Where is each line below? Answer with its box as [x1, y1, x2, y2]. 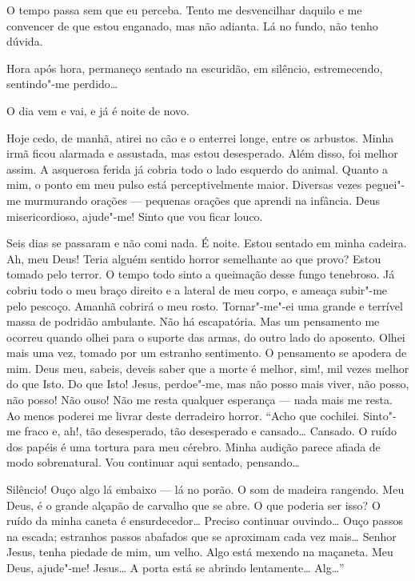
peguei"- [365, 176, 405, 193]
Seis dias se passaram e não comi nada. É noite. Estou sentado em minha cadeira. [6, 234, 407, 251]
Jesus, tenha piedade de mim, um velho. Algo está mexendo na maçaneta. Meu [6, 543, 393, 560]
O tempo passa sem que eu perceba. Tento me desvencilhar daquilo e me [6, 2, 362, 18]
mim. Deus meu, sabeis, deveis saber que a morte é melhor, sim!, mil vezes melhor [6, 359, 409, 376]
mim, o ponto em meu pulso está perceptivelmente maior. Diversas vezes [6, 176, 362, 193]
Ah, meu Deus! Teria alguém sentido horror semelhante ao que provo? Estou [6, 250, 381, 266]
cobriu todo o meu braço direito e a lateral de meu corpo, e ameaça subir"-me [6, 281, 388, 298]
